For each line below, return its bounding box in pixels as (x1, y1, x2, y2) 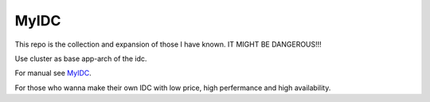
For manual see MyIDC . (14, 68, 92, 78)
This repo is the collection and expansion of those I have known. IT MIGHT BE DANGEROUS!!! (14, 40, 322, 49)
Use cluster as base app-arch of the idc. (14, 54, 147, 63)
